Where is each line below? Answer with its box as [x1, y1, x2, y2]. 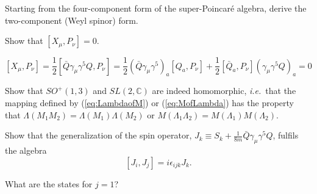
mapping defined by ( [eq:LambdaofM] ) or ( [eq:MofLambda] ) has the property [5, 96, 294, 109]
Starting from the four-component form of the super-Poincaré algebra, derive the [5, 2, 307, 14]
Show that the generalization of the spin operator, [5, 129, 192, 142]
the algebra [5, 144, 47, 157]
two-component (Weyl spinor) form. [5, 13, 138, 26]
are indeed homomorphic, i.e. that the [152, 84, 296, 97]
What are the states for [5, 177, 93, 190]
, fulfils [272, 129, 299, 142]
